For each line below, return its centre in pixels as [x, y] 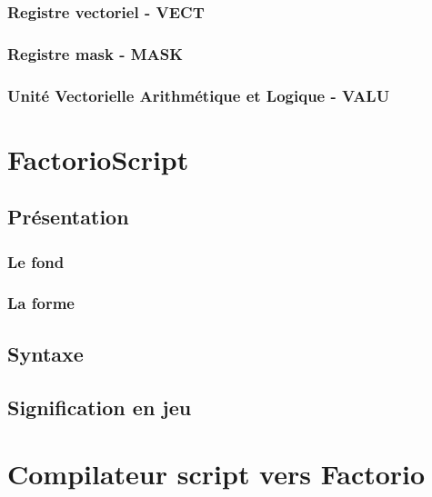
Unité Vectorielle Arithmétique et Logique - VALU [199, 95]
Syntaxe [45, 353]
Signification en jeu [100, 407]
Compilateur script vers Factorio [216, 474]
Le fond [36, 261]
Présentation [68, 217]
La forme [41, 303]
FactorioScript [98, 159]
